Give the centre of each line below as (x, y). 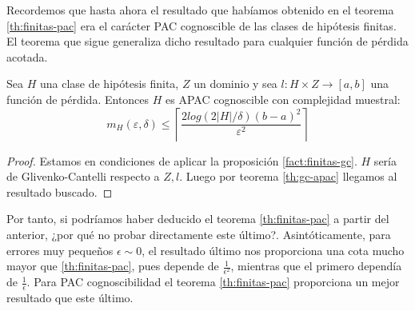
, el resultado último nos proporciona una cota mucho (273, 250)
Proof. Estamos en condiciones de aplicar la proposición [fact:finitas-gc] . (182, 160)
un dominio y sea (235, 84)
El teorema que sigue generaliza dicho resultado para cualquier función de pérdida (207, 41)
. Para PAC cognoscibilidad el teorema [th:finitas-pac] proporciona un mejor (213, 282)
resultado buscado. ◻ (60, 191)
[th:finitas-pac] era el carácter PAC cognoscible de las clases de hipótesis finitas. (202, 25)
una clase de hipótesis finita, (109, 84)
